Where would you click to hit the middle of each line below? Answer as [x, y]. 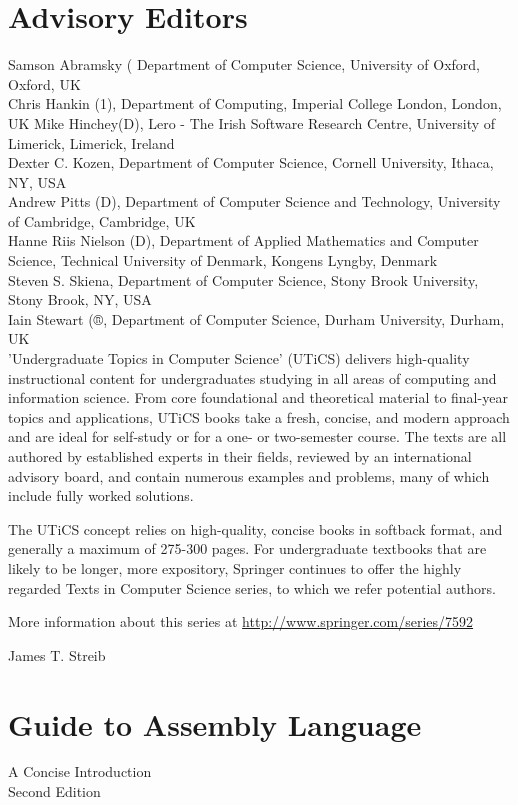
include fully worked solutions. [101, 495]
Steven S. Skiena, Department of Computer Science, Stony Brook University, [243, 279]
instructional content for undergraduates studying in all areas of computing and [252, 377]
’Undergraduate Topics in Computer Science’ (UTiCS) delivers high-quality [239, 358]
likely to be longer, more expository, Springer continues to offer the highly [235, 567]
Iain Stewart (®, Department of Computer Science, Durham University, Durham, [256, 318]
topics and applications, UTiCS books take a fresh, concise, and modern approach [259, 416]
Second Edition [54, 791]
